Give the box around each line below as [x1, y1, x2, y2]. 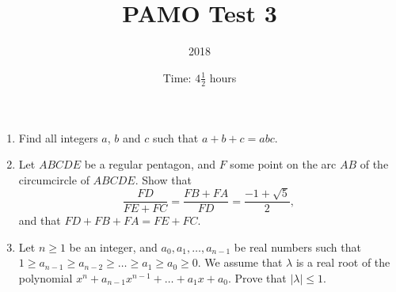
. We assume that [197, 254, 283, 271]
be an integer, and [69, 238, 158, 255]
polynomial [18, 269, 73, 286]
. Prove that [227, 269, 287, 286]
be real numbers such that [234, 238, 361, 255]
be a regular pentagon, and [84, 156, 216, 173]
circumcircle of [18, 171, 89, 188]
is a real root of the [295, 254, 390, 271]
